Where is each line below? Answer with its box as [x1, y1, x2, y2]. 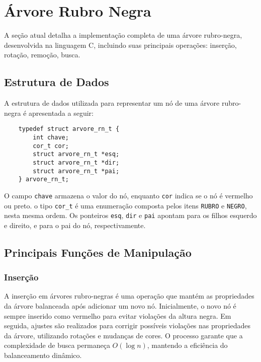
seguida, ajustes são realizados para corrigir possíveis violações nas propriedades [4, 320, 250, 331]
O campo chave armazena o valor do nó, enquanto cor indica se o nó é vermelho [4, 190, 253, 200]
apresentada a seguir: [29, 107, 94, 118]
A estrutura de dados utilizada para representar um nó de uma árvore [4, 98, 220, 108]
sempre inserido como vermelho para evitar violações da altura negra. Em [4, 310, 231, 321]
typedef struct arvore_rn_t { [18, 125, 120, 133]
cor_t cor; [33, 142, 69, 150]
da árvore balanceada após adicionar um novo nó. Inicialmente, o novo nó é [4, 301, 236, 311]
